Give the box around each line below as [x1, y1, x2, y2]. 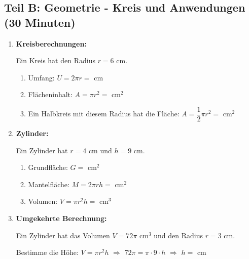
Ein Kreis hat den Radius [16, 55, 95, 66]
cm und [88, 145, 112, 155]
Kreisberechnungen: [16, 38, 87, 49]
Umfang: [28, 72, 55, 82]
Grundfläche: [28, 162, 68, 172]
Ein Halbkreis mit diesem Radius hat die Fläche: [28, 108, 180, 119]
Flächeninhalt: [28, 89, 73, 100]
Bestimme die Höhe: [16, 247, 79, 257]
